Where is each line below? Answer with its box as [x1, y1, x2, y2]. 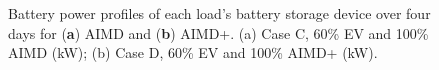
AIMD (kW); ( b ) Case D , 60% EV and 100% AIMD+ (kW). [8, 42, 378, 63]
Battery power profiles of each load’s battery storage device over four [8, 3, 431, 23]
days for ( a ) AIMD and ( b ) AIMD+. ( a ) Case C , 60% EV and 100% [8, 22, 429, 43]
